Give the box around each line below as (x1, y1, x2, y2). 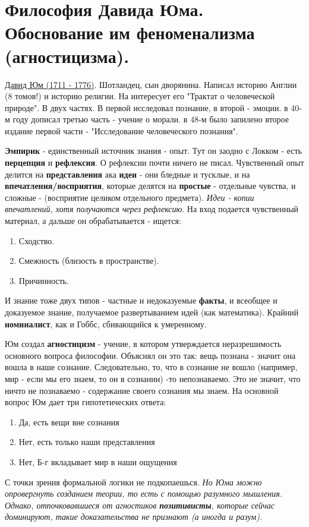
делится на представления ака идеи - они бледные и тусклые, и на (5, 168, 250, 180)
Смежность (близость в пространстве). (18, 254, 159, 267)
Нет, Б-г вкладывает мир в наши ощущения (18, 455, 177, 468)
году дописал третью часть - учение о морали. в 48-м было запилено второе (12, 113, 289, 125)
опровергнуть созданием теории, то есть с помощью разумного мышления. (5, 487, 282, 500)
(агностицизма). (5, 43, 130, 68)
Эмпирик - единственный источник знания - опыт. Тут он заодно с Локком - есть (5, 144, 302, 157)
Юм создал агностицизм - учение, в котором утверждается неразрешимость (5, 337, 282, 350)
